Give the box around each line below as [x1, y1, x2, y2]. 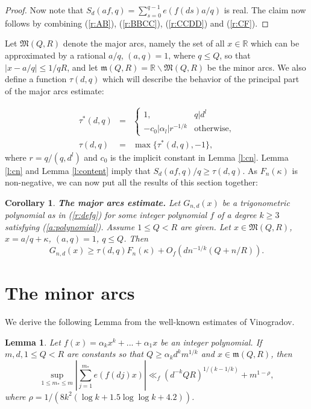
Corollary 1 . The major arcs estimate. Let [5, 196, 181, 208]
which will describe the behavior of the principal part [102, 72, 300, 85]
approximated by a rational [5, 48, 106, 61]
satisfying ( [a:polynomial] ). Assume [5, 220, 135, 233]
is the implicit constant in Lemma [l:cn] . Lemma [110, 150, 289, 163]
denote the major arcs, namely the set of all [63, 37, 225, 50]
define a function [5, 72, 67, 85]
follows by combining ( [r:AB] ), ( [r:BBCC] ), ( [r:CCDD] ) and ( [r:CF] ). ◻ [5, 16, 269, 29]
